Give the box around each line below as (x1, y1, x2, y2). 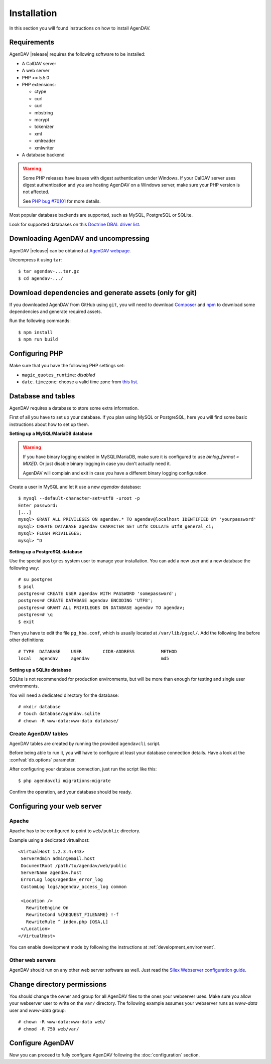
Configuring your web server (9, 802, 102, 810)
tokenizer (34, 123, 54, 130)
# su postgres (18, 577, 53, 582)
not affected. (23, 189, 50, 195)
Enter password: (18, 502, 58, 508)
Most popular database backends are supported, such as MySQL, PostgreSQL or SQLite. (9, 212, 193, 218)
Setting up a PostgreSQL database (9, 549, 83, 555)
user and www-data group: (9, 1007, 66, 1013)
